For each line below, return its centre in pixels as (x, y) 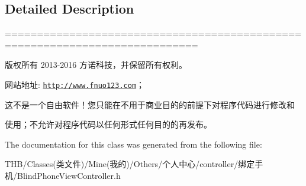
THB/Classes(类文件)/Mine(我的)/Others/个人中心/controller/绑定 (130, 164)
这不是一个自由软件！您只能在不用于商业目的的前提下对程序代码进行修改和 (150, 104)
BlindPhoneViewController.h (69, 176)
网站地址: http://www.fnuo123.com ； (75, 84)
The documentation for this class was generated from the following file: (133, 144)
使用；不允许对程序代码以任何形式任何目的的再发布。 (108, 124)
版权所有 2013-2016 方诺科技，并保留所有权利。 (96, 65)
